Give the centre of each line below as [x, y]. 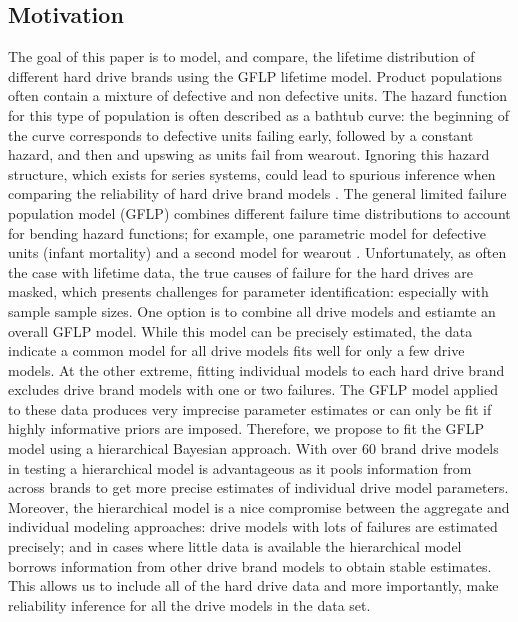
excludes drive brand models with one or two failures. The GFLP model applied [253, 389]
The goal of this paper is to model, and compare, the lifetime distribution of [241, 56]
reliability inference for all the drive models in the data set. [189, 604]
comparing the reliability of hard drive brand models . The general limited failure [257, 193]
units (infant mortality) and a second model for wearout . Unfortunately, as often [257, 252]
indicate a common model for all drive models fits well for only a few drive [236, 350]
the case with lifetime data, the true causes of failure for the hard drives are [240, 271]
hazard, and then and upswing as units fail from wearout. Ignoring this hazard [249, 154]
